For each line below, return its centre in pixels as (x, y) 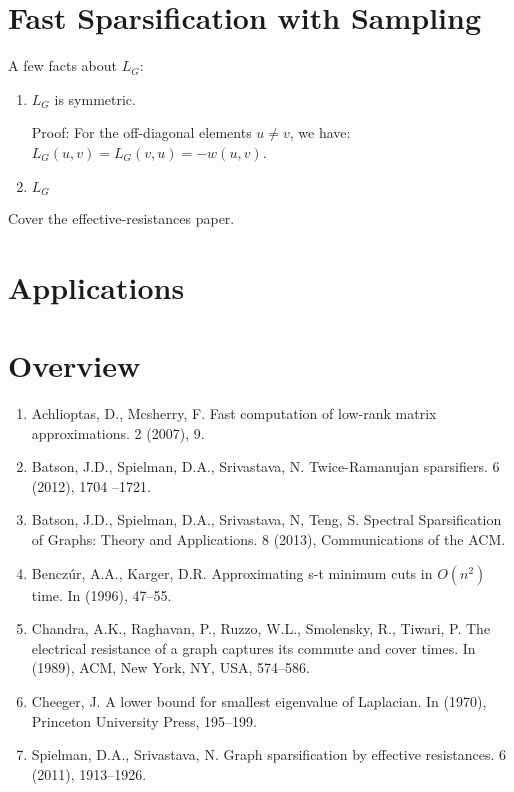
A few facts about (62, 65)
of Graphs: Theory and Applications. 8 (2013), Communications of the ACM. (268, 539)
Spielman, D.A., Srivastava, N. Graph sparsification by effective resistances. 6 (268, 754)
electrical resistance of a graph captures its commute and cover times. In (253, 647)
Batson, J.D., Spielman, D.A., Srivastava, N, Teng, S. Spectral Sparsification (266, 519)
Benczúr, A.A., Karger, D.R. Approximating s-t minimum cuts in (232, 572)
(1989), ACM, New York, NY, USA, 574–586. (170, 667)
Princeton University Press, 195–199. (144, 720)
